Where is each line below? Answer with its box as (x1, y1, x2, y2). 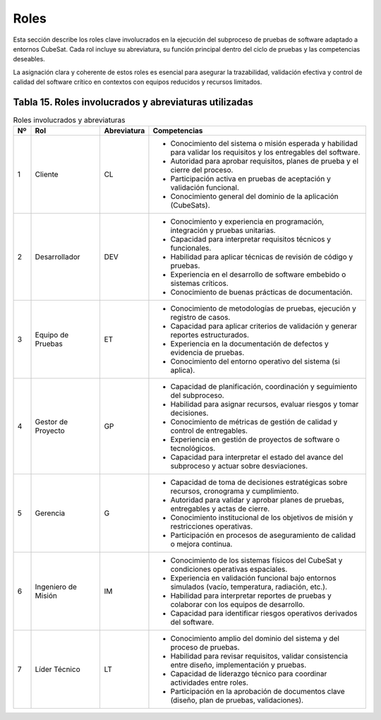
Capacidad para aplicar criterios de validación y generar (170, 321, 358, 331)
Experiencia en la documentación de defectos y (170, 339, 329, 349)
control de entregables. (170, 426, 248, 436)
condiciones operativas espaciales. (170, 565, 288, 575)
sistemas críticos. (170, 279, 229, 289)
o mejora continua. (170, 539, 233, 549)
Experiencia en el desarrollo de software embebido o (170, 270, 346, 280)
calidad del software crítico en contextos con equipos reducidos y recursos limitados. (13, 78, 262, 86)
